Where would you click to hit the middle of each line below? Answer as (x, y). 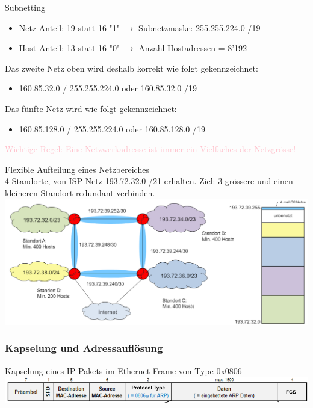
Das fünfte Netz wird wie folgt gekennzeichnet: (91, 108)
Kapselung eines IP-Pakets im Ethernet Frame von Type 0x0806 (123, 370)
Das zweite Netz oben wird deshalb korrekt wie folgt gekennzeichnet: (132, 68)
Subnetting (25, 7)
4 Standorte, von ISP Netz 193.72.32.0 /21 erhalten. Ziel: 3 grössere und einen (149, 181)
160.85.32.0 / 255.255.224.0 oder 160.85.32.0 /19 (108, 88)
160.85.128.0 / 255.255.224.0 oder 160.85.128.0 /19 (112, 128)
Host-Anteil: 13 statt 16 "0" (70, 48)
